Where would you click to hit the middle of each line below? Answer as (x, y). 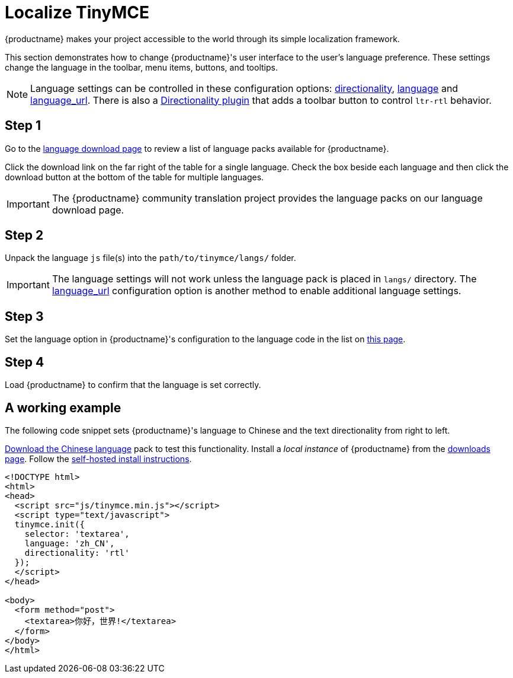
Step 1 (23, 126)
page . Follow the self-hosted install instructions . (98, 459)
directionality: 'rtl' (77, 553)
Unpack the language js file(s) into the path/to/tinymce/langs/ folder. (150, 258)
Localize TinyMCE (77, 12)
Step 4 (25, 362)
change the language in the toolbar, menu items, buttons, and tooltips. (141, 67)
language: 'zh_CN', (70, 543)
